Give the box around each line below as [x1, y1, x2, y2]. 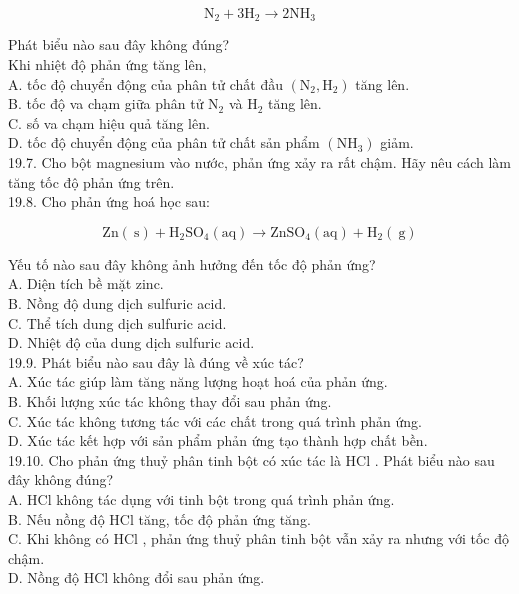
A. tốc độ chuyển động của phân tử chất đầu [8, 73, 283, 94]
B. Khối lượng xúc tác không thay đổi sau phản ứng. [8, 390, 332, 411]
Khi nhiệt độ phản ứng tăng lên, [8, 54, 207, 75]
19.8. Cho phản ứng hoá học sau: [8, 191, 210, 212]
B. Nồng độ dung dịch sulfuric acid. [8, 292, 227, 313]
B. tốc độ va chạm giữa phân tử [8, 93, 204, 114]
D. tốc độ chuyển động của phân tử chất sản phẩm [8, 132, 320, 153]
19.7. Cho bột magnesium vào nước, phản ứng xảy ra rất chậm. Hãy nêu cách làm [8, 152, 511, 173]
